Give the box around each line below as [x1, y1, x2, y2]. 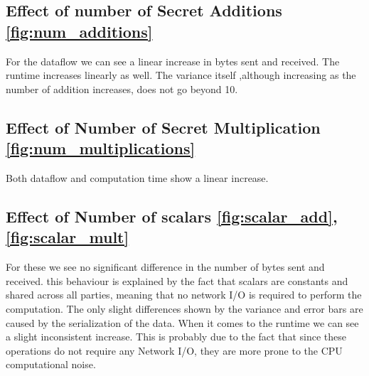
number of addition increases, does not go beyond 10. [6, 81, 238, 96]
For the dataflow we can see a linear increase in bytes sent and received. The [6, 53, 340, 68]
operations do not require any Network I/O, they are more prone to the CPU [6, 343, 343, 358]
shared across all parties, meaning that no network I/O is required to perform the [6, 287, 362, 302]
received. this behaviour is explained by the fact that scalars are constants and [6, 273, 348, 288]
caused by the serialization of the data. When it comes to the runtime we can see [6, 315, 359, 330]
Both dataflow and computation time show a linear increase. [6, 170, 269, 185]
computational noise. [6, 357, 96, 372]
